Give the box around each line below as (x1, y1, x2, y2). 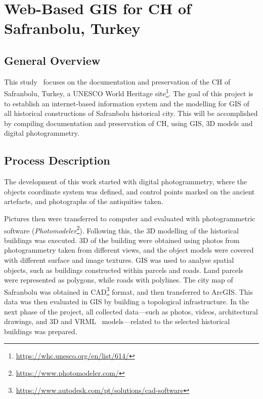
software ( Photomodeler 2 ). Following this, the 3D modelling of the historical (4, 223, 239, 235)
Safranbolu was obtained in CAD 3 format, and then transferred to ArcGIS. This (4, 285, 253, 297)
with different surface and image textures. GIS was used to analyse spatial (4, 255, 234, 265)
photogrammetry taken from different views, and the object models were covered (4, 245, 254, 255)
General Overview (4, 52, 101, 68)
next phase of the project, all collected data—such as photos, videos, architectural (4, 306, 258, 316)
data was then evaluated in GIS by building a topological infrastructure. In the (4, 296, 249, 307)
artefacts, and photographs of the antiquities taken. (4, 196, 163, 207)
